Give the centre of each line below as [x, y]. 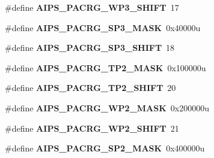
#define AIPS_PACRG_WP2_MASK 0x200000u [107, 107]
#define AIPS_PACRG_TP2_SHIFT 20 [90, 88]
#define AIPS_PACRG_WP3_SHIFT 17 [92, 7]
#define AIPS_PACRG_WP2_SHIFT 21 [92, 128]
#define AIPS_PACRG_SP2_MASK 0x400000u [105, 148]
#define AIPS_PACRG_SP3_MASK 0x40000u [103, 27]
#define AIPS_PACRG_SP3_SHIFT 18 [90, 48]
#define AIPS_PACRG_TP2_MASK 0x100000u [105, 67]
